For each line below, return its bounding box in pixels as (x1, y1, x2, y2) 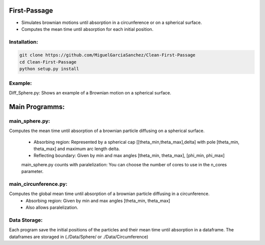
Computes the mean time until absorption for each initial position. (21, 26, 154, 32)
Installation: (9, 38, 38, 45)
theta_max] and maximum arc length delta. (33, 146, 120, 152)
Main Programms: (9, 103, 65, 111)
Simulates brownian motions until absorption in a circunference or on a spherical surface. (21, 20, 202, 25)
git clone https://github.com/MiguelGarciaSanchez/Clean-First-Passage (19, 52, 196, 58)
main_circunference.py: (9, 180, 68, 187)
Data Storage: (9, 217, 43, 223)
